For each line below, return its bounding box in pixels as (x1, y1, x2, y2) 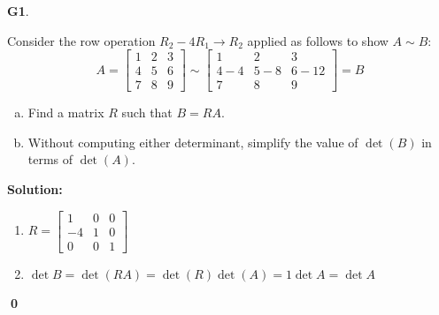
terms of (27, 150, 73, 169)
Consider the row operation (7, 31, 156, 49)
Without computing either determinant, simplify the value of (27, 132, 358, 151)
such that (121, 103, 173, 122)
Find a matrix (27, 103, 104, 122)
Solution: (7, 180, 63, 199)
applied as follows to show (247, 31, 389, 49)
